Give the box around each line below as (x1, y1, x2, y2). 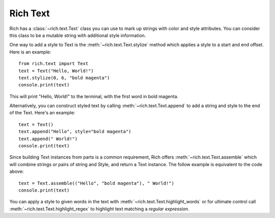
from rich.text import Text (18, 61, 89, 67)
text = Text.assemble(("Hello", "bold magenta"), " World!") (18, 180, 174, 186)
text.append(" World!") (18, 136, 78, 142)
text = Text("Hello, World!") (18, 68, 94, 74)
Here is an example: (9, 49, 51, 55)
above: (9, 168, 24, 175)
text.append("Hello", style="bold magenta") (18, 129, 132, 135)
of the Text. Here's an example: (9, 110, 75, 116)
